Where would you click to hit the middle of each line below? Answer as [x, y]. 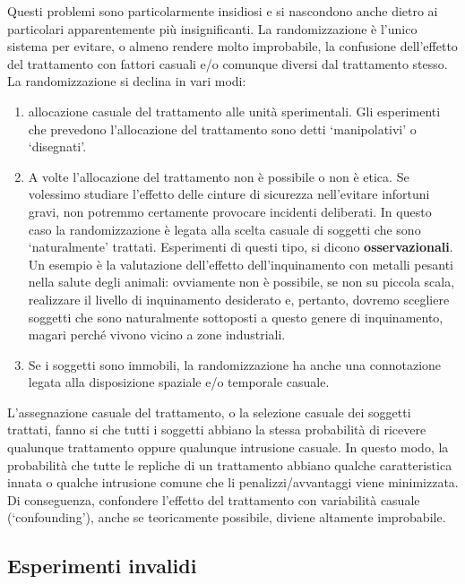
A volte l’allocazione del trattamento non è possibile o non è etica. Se [219, 176]
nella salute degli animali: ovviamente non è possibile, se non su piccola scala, [241, 282]
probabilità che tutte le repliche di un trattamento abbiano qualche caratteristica [230, 464]
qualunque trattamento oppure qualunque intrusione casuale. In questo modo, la [228, 447]
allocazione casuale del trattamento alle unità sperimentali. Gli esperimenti [234, 111]
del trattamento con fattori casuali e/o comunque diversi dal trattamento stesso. [228, 63]
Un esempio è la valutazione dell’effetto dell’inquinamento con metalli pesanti [241, 264]
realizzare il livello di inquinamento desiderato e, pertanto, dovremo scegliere [239, 299]
